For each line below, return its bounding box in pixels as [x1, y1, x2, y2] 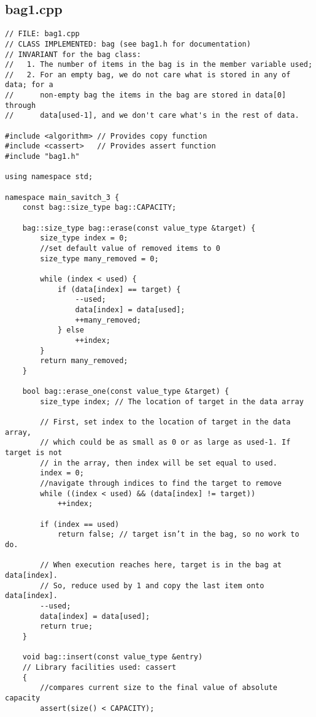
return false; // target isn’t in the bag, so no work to [57, 530, 299, 539]
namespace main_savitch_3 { [5, 193, 120, 202]
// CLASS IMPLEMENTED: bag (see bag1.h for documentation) [5, 39, 251, 48]
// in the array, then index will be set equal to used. [40, 458, 277, 467]
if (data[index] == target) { [57, 285, 181, 294]
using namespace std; [5, 172, 93, 182]
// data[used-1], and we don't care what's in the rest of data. [5, 111, 299, 120]
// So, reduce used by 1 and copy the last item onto [40, 581, 264, 590]
